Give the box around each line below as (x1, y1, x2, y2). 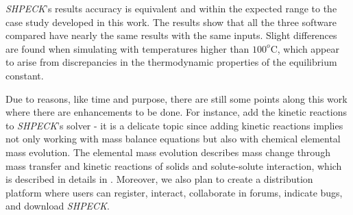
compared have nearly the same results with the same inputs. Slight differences (5, 28, 337, 42)
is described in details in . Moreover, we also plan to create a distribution (5, 172, 313, 186)
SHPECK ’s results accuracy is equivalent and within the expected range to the (5, 1, 337, 15)
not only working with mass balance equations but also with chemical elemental (5, 131, 341, 146)
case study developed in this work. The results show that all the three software (5, 14, 337, 29)
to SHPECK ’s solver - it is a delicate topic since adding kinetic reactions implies (5, 118, 343, 132)
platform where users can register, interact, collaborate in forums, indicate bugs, (5, 185, 343, 199)
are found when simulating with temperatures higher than (5, 41, 249, 55)
